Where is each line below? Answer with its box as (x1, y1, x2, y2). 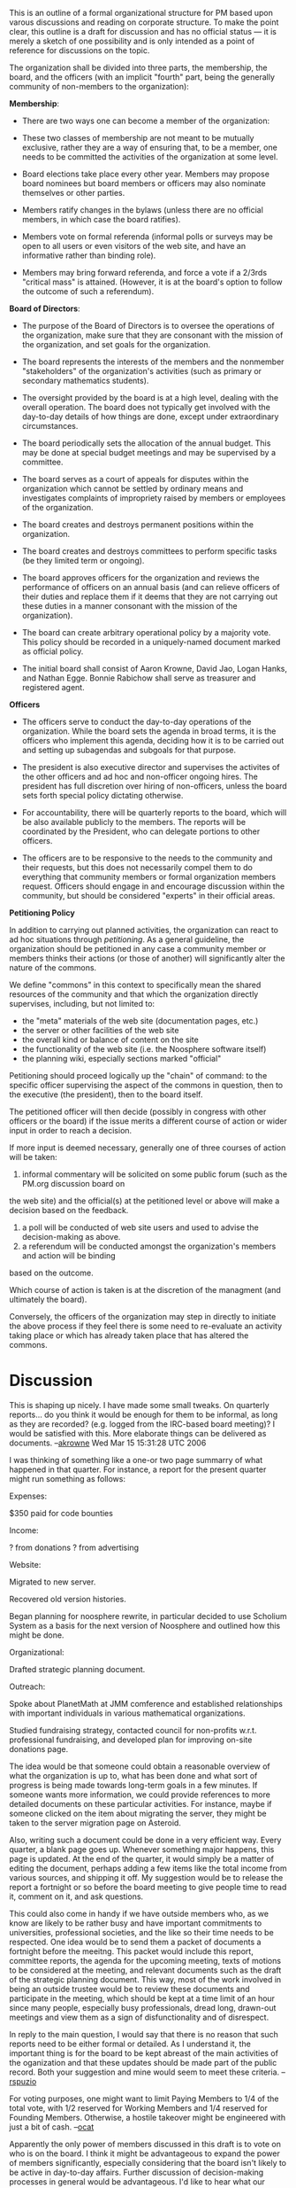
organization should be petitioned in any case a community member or (9, 944, 267, 954)
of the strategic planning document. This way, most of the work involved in (9, 1974, 282, 1984)
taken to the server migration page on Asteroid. (9, 1817, 181, 1828)
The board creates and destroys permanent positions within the (21, 519, 254, 530)
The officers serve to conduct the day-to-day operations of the (21, 717, 252, 727)
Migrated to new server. (9, 1577, 96, 1587)
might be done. (9, 1630, 65, 1640)
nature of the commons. (9, 962, 97, 973)
